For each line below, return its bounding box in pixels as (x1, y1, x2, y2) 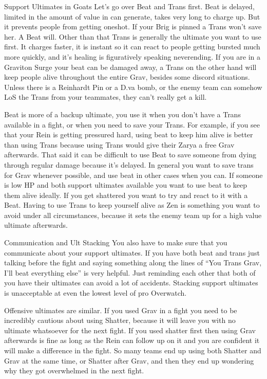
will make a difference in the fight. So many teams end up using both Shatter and (4, 345, 261, 355)
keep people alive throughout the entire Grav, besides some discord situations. (4, 71, 250, 82)
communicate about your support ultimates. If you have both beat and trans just (4, 247, 260, 258)
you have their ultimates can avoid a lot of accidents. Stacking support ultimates (4, 277, 258, 288)
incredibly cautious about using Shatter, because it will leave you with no (4, 315, 236, 326)
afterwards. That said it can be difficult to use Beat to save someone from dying (4, 149, 257, 160)
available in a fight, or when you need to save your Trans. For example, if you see (4, 119, 260, 130)
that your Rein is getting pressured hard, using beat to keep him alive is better (4, 129, 253, 140)
